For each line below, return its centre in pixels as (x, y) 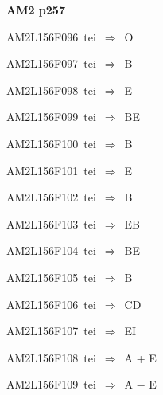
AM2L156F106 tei (51, 304)
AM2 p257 (36, 10)
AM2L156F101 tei (51, 170)
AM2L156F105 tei (51, 277)
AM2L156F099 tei (51, 117)
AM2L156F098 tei (51, 90)
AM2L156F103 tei (51, 223)
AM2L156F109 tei (51, 384)
